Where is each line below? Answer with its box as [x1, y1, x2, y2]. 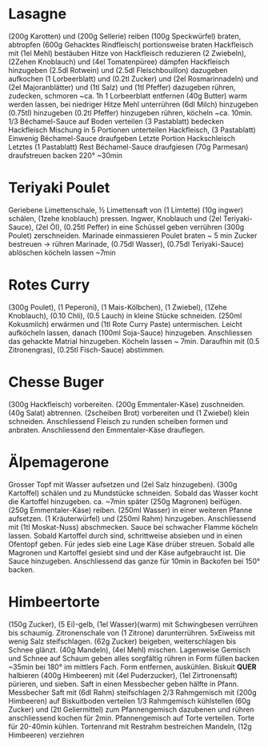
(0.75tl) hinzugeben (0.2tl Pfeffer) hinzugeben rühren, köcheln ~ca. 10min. [8, 107, 254, 117]
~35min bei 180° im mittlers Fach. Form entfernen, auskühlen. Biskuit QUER [8, 662, 257, 672]
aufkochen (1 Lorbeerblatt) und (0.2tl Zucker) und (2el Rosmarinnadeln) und [8, 74, 258, 83]
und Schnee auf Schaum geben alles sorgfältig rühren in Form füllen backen [8, 653, 260, 663]
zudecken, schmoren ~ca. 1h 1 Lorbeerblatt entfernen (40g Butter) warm [8, 91, 248, 100]
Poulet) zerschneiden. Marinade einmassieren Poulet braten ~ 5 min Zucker [8, 230, 258, 240]
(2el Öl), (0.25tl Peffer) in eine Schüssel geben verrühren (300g [35, 222, 245, 232]
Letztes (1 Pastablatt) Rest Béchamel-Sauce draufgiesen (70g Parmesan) [8, 142, 249, 151]
